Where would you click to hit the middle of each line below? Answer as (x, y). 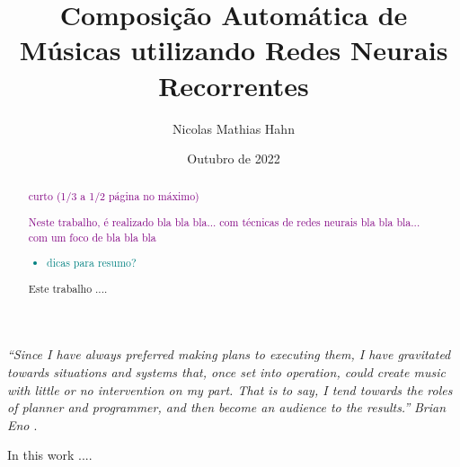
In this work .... (50, 455)
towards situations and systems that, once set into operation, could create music (226, 372)
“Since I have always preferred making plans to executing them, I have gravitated (229, 354)
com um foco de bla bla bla (92, 237)
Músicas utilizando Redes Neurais (234, 50)
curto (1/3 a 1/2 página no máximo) (114, 196)
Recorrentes (234, 85)
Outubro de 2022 (234, 159)
